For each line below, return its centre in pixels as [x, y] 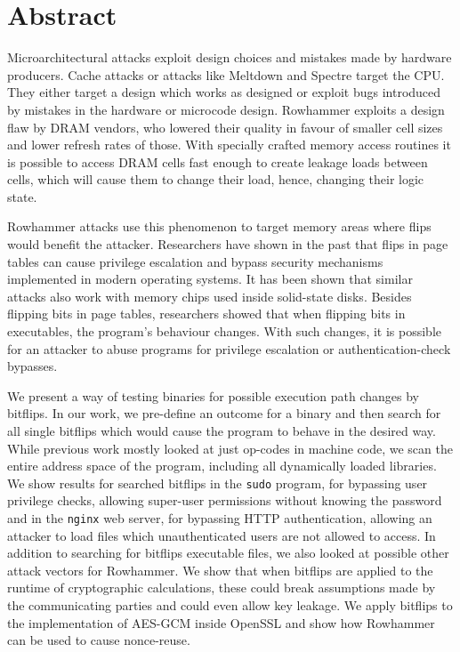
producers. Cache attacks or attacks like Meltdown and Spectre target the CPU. [226, 74]
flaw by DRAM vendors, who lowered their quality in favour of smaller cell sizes [225, 127]
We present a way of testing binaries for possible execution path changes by [213, 395]
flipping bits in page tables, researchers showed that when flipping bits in [206, 314]
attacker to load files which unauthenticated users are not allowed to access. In [222, 535]
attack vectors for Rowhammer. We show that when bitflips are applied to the [220, 570]
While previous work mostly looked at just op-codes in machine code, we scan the [230, 448]
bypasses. [32, 366]
